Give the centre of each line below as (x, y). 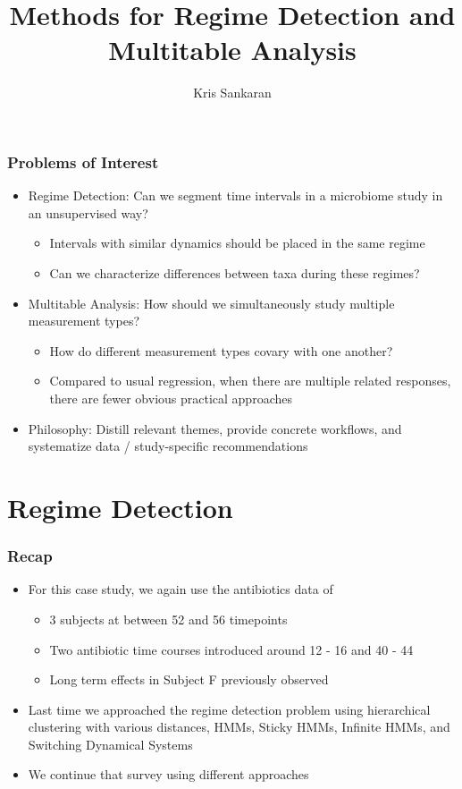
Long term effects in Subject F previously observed (189, 679)
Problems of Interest (83, 161)
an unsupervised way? (88, 212)
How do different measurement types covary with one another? (221, 350)
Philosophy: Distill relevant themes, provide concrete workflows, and (215, 428)
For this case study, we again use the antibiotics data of (181, 589)
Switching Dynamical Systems (110, 744)
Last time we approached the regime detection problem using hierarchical (229, 709)
